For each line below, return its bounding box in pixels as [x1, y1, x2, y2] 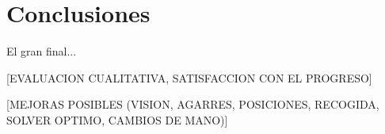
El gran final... [6, 43, 77, 59]
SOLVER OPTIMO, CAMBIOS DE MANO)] [6, 111, 228, 128]
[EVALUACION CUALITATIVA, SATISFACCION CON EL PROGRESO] [6, 69, 372, 86]
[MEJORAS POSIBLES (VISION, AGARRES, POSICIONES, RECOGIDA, [6, 96, 379, 113]
